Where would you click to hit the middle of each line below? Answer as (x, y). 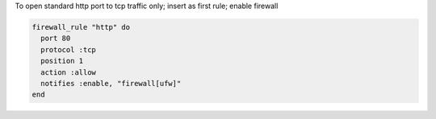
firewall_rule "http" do (81, 27)
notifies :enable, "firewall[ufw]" (111, 83)
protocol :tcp (69, 49)
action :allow (69, 72)
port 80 (56, 39)
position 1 (62, 61)
